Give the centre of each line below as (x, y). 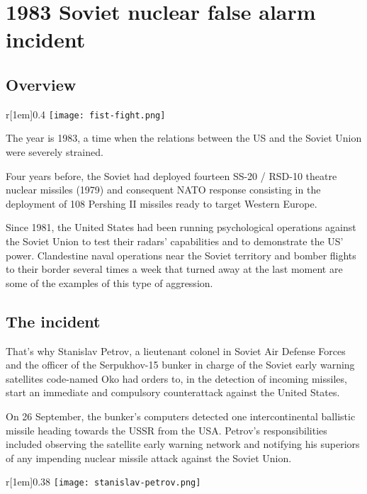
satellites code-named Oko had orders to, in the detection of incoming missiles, (176, 378)
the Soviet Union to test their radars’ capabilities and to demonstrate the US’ (175, 241)
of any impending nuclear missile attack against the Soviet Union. (149, 457)
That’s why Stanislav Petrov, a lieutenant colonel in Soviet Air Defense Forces (176, 350)
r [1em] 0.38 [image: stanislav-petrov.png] (103, 482)
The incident (53, 321)
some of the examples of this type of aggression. (109, 282)
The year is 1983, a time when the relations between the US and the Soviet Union (184, 138)
